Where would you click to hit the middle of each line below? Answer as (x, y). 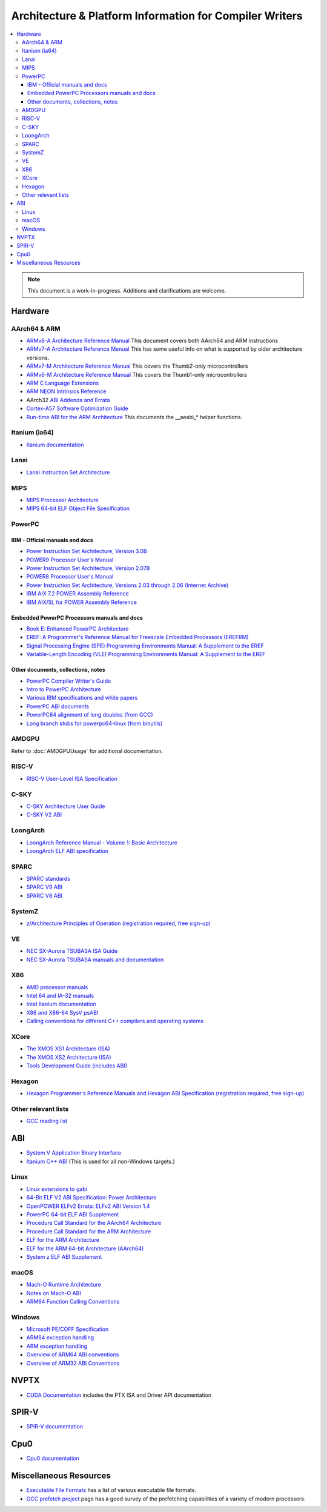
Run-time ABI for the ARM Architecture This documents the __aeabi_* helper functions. (134, 417)
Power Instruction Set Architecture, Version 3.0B (87, 551)
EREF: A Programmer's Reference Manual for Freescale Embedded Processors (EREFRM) (137, 637)
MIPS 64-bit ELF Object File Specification (78, 508)
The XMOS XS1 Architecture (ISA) (68, 1049)
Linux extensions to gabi (57, 1189)
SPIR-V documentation (55, 1427)
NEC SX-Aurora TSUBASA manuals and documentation (95, 960)
